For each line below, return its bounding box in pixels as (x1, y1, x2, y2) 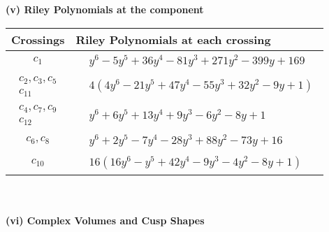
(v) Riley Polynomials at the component (6, 2, 204, 16)
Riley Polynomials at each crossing (75, 31, 271, 48)
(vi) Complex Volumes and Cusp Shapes (6, 213, 205, 228)
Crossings (11, 31, 65, 48)
